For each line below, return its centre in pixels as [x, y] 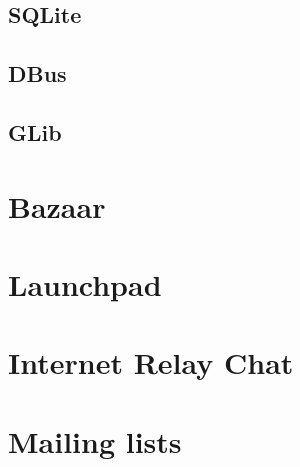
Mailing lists [95, 440]
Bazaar [57, 205]
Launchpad [85, 283]
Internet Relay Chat [151, 362]
